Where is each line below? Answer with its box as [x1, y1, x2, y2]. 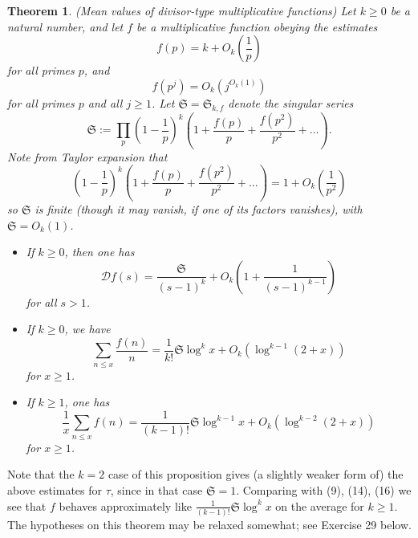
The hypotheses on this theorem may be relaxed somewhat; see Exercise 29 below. [7, 516, 412, 532]
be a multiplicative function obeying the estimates [136, 18, 378, 35]
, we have [64, 320, 111, 337]
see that [7, 497, 47, 514]
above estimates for [7, 481, 103, 498]
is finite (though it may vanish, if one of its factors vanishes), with [34, 201, 363, 218]
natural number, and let [7, 18, 124, 35]
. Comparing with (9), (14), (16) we [236, 481, 412, 498]
